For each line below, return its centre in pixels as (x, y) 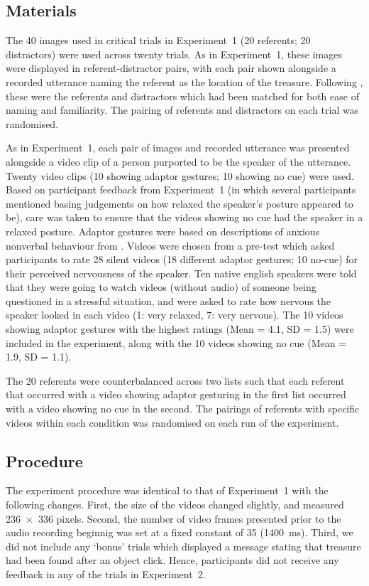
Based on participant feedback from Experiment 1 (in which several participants (181, 190)
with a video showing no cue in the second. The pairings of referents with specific (183, 409)
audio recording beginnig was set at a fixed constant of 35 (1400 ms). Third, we (180, 532)
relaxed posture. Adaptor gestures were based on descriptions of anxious (163, 231)
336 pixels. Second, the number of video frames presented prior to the (189, 518)
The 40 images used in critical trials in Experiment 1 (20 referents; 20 (158, 40)
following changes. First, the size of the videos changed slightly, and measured (175, 505)
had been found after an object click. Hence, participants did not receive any (172, 560)
